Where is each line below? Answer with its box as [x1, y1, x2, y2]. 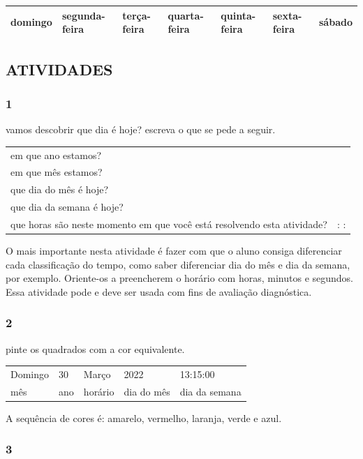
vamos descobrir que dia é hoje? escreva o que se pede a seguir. [6, 122, 276, 137]
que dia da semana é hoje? [10, 200, 124, 214]
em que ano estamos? [10, 147, 102, 162]
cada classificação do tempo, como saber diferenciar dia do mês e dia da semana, [6, 257, 350, 271]
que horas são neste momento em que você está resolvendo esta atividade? [10, 216, 327, 231]
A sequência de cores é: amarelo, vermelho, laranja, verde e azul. [6, 410, 282, 425]
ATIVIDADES [6, 58, 113, 80]
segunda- [61, 8, 105, 22]
